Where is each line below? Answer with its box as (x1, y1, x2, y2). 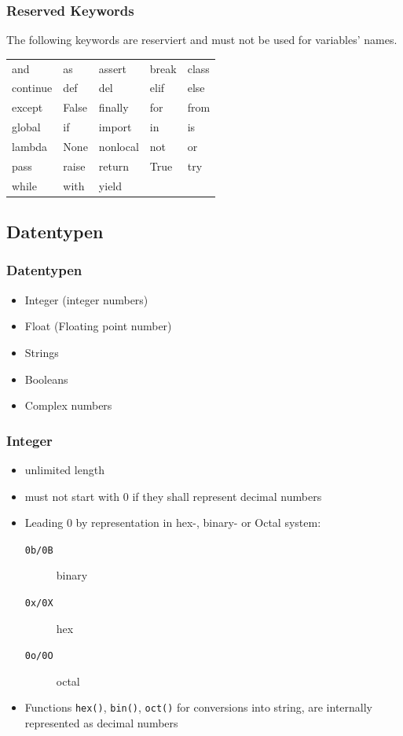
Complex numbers (24, 397, 112, 414)
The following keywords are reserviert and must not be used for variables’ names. (6, 31, 398, 48)
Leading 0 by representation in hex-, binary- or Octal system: (24, 514, 321, 531)
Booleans (24, 370, 68, 387)
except (12, 99, 43, 116)
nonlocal (98, 138, 139, 154)
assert (98, 60, 127, 76)
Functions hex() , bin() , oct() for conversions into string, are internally (24, 699, 372, 716)
